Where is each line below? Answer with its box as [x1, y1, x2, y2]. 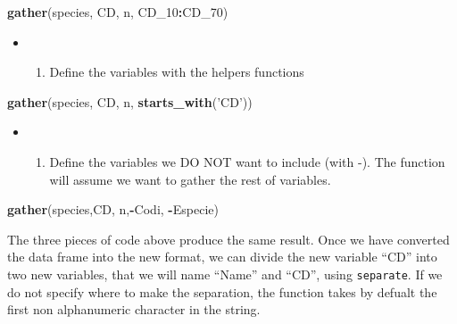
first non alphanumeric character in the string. [7, 300, 261, 319]
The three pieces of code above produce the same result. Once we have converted [7, 229, 450, 248]
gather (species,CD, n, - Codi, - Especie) [7, 200, 219, 219]
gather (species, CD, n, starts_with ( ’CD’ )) [7, 92, 253, 111]
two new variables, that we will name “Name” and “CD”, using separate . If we [7, 264, 443, 283]
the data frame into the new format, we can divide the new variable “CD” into [7, 247, 437, 266]
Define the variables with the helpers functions [49, 62, 304, 81]
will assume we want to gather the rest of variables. [49, 170, 331, 188]
